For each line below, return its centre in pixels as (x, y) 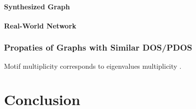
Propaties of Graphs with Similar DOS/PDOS (98, 47)
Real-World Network (40, 25)
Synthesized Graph (37, 6)
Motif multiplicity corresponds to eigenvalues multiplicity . (93, 66)
